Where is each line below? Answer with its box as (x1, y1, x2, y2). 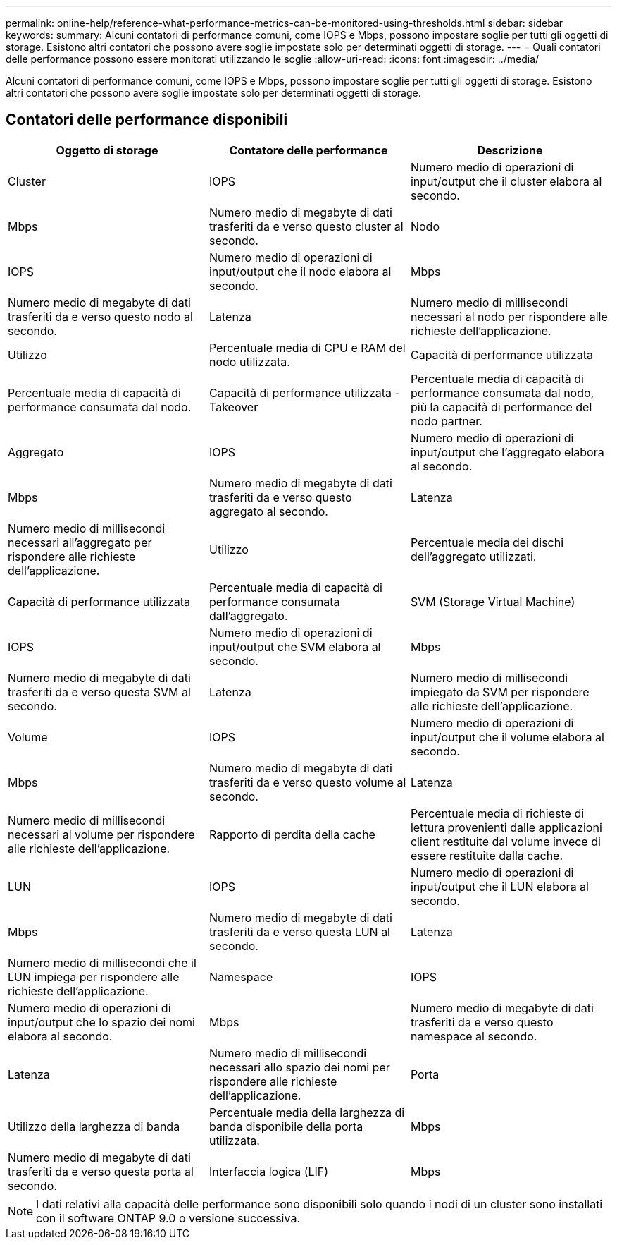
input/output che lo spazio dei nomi (8, 1014, 195, 1029)
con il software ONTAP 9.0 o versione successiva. (36, 1210, 300, 1225)
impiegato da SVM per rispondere (410, 684, 590, 699)
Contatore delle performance (229, 142, 388, 157)
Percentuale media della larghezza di (208, 1105, 405, 1119)
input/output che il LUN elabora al (410, 879, 589, 894)
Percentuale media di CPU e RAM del (208, 340, 406, 355)
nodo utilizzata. (208, 354, 290, 369)
